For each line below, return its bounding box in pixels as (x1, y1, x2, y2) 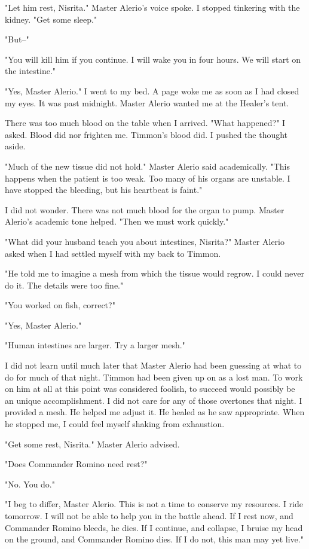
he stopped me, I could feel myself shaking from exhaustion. (5, 418, 225, 430)
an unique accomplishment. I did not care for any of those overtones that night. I (5, 394, 302, 406)
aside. (5, 140, 26, 152)
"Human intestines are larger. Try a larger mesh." (5, 339, 185, 351)
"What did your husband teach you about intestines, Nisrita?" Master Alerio (5, 235, 284, 247)
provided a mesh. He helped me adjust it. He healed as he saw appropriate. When (5, 406, 305, 418)
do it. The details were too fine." (5, 278, 124, 291)
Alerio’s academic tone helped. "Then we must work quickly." (5, 215, 229, 228)
